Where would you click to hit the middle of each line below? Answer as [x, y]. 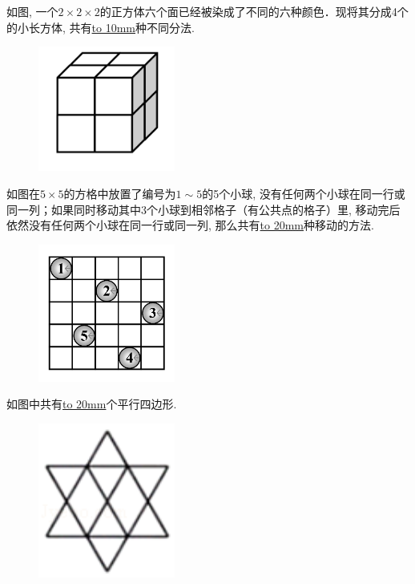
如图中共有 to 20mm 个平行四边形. [92, 404]
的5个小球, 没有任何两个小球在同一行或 [304, 194]
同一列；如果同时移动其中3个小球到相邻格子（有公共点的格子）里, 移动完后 [203, 209]
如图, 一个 [32, 11]
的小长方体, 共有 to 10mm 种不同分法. [101, 27]
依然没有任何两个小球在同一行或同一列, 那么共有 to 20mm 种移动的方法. [190, 225]
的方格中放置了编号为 [120, 194]
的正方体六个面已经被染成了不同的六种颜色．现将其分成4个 [254, 11]
